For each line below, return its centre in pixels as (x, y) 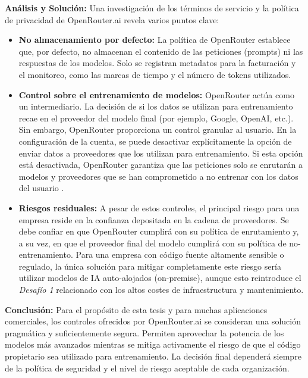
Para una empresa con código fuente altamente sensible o (180, 254)
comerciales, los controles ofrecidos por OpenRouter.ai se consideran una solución (153, 321)
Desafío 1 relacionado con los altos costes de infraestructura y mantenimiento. (161, 290)
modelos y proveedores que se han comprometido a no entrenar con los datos (158, 176)
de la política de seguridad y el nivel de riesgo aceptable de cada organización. (147, 368)
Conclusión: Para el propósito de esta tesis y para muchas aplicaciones (136, 309)
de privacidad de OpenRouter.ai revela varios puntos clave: (112, 19)
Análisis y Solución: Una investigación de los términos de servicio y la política (152, 8)
